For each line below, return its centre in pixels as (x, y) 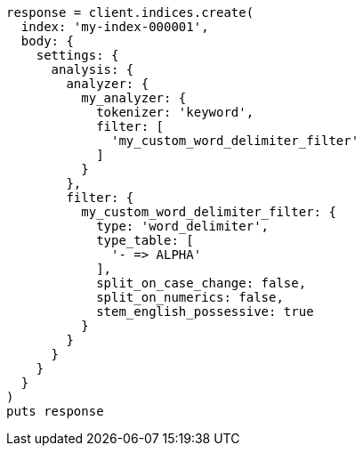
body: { (47, 41)
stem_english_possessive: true (205, 311)
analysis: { (93, 69)
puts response (55, 411)
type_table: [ (145, 240)
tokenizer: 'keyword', (175, 112)
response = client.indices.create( (130, 12)
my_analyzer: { (134, 98)
